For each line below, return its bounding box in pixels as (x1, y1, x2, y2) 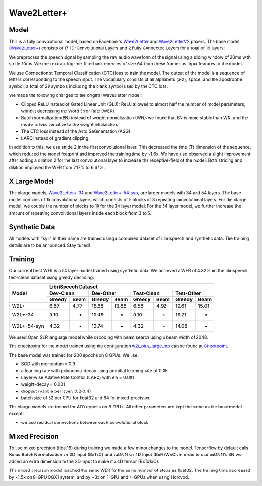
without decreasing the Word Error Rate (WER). (21, 108, 115, 114)
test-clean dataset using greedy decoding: (9, 274, 94, 281)
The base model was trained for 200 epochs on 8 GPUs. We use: (9, 352, 139, 358)
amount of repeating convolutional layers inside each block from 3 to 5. (9, 210, 151, 216)
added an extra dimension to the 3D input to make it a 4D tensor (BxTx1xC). (9, 458, 160, 464)
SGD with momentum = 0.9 (21, 361, 75, 367)
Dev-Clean (49, 290, 75, 297)
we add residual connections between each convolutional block (21, 420, 148, 425)
